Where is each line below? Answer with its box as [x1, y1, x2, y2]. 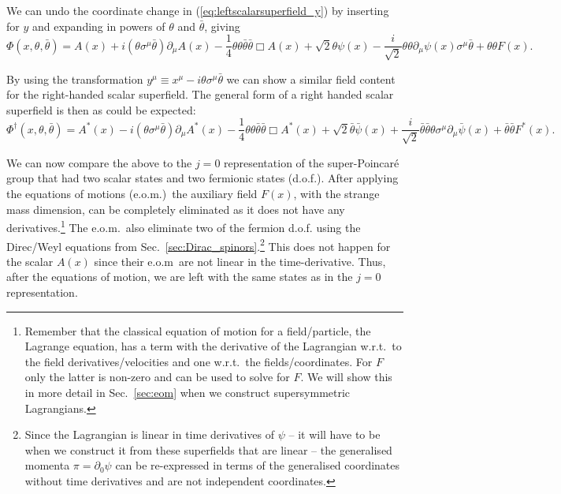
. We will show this [300, 369, 392, 385]
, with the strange [293, 185, 380, 202]
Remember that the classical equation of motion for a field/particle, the [24, 322, 371, 339]
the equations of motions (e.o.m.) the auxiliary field [6, 185, 258, 202]
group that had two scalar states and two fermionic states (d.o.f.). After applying [6, 170, 399, 186]
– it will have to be [288, 426, 381, 443]
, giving [204, 17, 240, 34]
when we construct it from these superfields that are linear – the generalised [24, 441, 392, 458]
